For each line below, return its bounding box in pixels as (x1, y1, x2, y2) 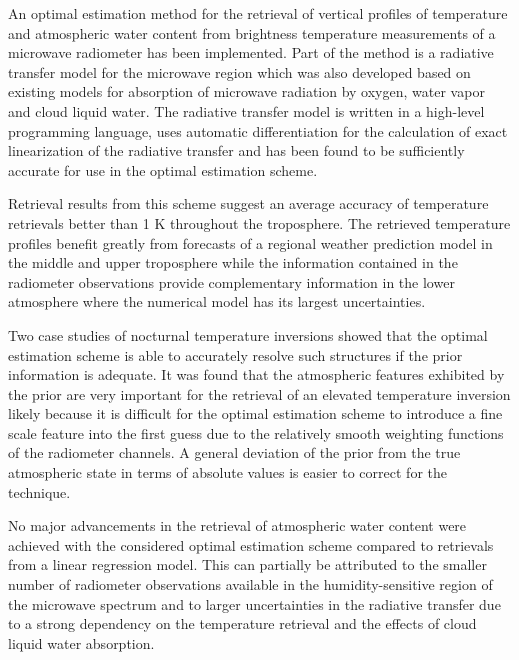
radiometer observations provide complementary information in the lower (8, 271, 455, 292)
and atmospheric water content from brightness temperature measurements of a (8, 22, 496, 43)
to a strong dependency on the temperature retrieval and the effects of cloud (8, 613, 477, 634)
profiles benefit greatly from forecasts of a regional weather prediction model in (8, 232, 493, 253)
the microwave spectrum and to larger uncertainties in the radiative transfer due (8, 593, 501, 614)
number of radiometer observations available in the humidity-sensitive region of (8, 574, 493, 595)
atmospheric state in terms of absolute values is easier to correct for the (8, 462, 447, 483)
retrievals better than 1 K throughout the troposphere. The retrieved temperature (8, 212, 511, 233)
